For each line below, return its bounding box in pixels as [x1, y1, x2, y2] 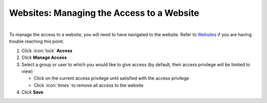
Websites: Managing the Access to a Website [9, 7, 200, 18]
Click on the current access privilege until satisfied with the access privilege [34, 75, 189, 81]
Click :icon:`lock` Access [21, 48, 73, 53]
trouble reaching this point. [9, 39, 64, 45]
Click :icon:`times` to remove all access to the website [34, 82, 143, 88]
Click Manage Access [21, 54, 67, 60]
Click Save [21, 89, 44, 95]
